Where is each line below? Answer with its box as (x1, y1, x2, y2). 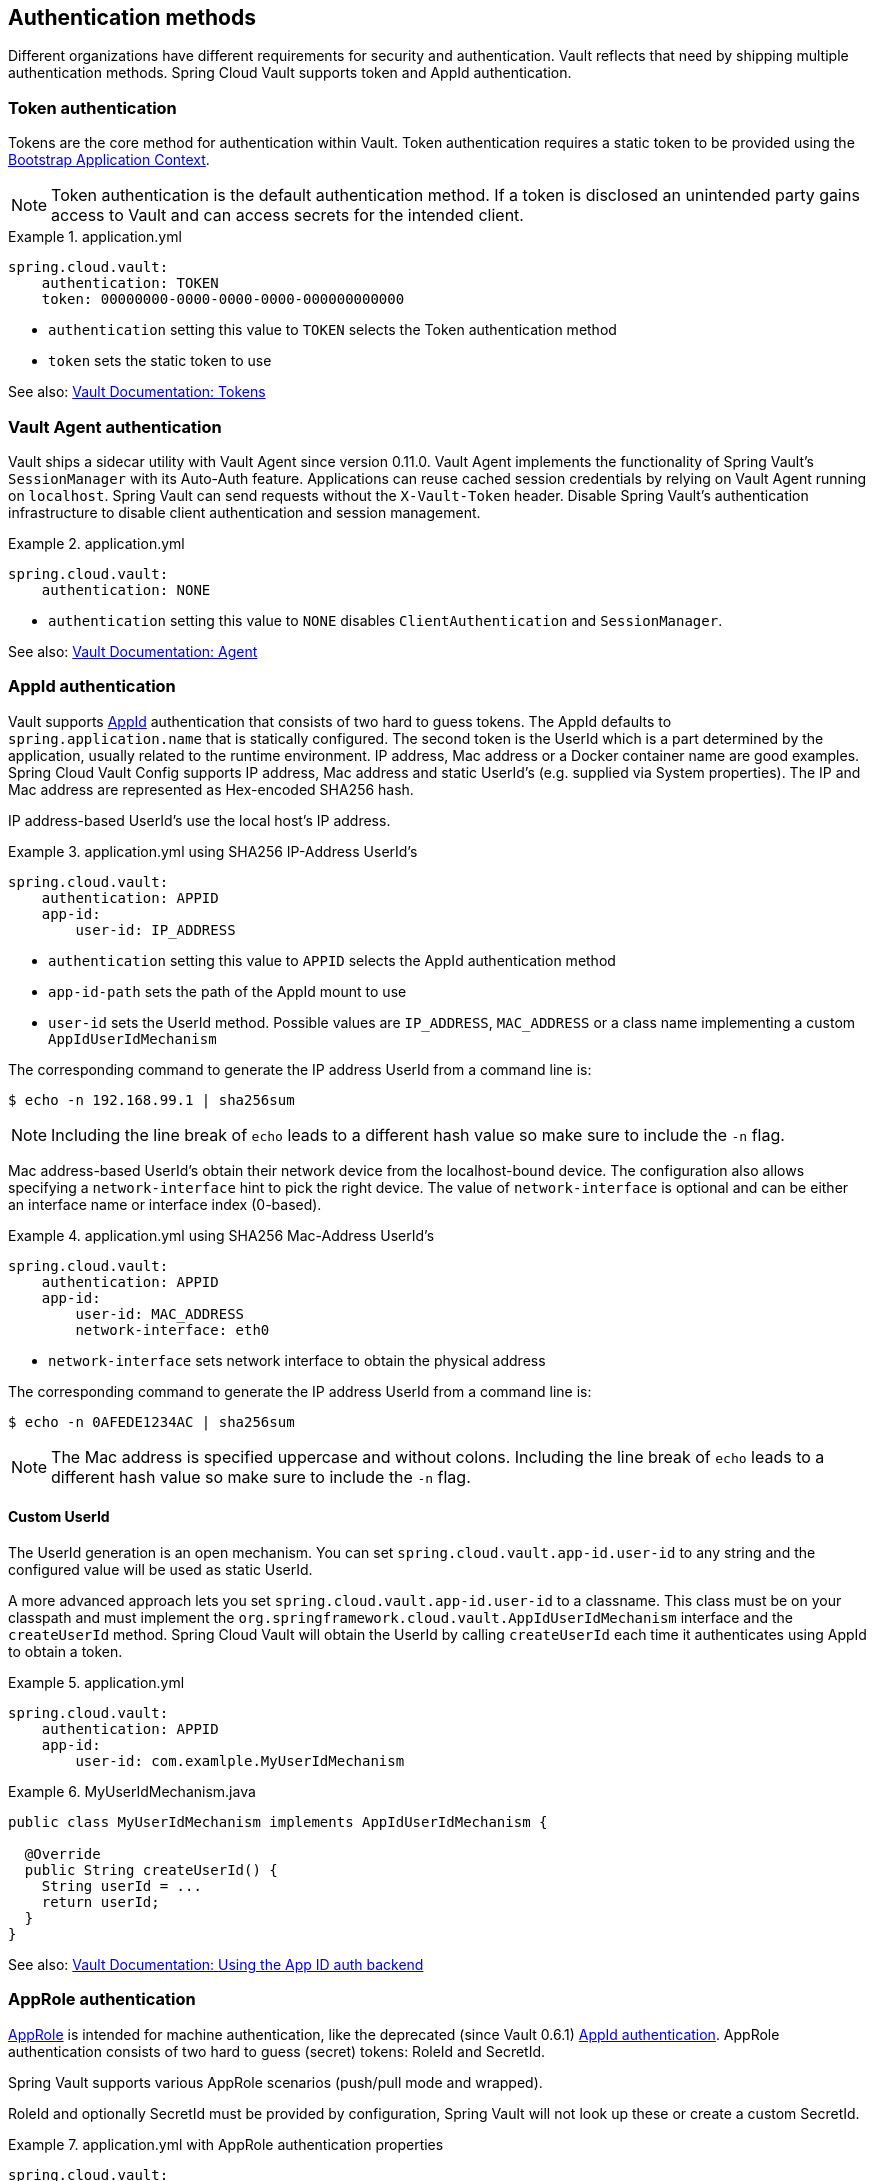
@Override (24, 1845, 101, 1862)
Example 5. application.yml (8, 1673, 185, 1691)
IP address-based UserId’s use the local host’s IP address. (8, 811, 391, 829)
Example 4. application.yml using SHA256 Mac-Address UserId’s (8, 1226, 435, 1244)
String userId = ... (41, 1877, 202, 1894)
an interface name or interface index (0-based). (8, 1195, 322, 1213)
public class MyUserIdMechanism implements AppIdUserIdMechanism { (8, 1813, 548, 1830)
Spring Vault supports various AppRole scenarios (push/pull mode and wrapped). (8, 2073, 543, 2091)
